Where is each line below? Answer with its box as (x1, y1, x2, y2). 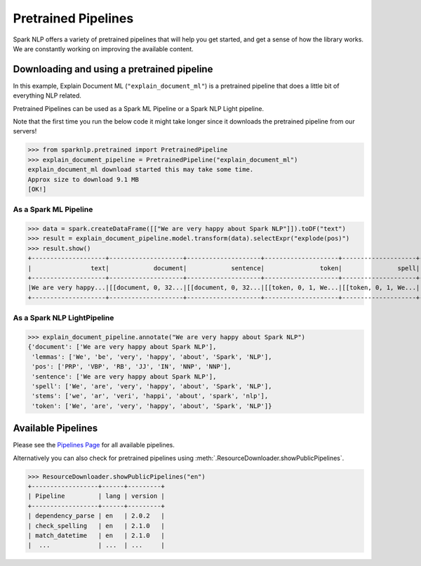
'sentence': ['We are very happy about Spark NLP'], (32, 372, 217, 381)
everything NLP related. (13, 91, 82, 100)
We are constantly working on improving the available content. (13, 44, 194, 53)
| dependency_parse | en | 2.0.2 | (27, 512, 165, 520)
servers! (13, 127, 37, 136)
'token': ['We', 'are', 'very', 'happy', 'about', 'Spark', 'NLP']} (32, 402, 272, 410)
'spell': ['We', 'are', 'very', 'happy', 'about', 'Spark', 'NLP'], (32, 382, 272, 390)
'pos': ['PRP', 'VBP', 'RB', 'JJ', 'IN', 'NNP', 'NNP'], (32, 362, 232, 371)
